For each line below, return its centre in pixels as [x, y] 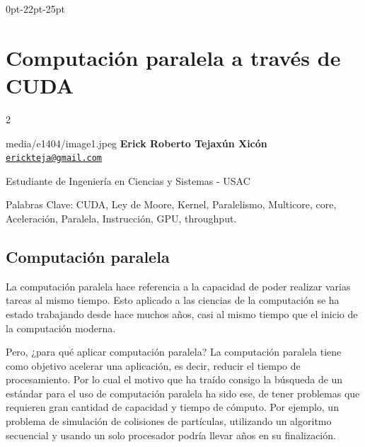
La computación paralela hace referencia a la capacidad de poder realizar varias [178, 286]
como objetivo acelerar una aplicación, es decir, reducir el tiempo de [153, 365]
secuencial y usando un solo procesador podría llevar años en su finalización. [171, 435]
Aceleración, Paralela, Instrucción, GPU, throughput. [121, 218]
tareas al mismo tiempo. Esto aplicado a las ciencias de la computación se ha [173, 300]
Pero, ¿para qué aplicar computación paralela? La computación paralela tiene [174, 352]
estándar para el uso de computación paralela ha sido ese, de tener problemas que [183, 393]
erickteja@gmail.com [54, 158]
